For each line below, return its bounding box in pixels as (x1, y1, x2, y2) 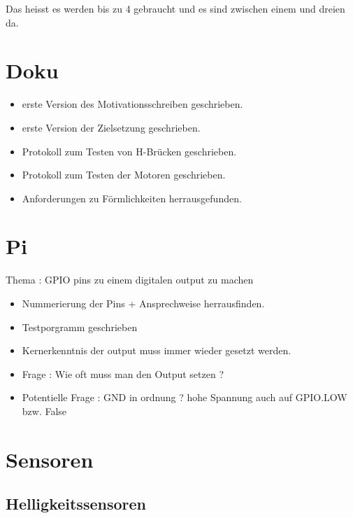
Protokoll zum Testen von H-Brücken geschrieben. (22, 143, 237, 158)
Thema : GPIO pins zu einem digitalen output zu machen (6, 272, 254, 287)
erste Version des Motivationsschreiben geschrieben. (22, 97, 243, 111)
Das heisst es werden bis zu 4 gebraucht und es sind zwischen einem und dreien (6, 1, 345, 15)
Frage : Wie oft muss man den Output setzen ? (22, 366, 224, 381)
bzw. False (22, 403, 67, 418)
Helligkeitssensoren (6, 493, 146, 514)
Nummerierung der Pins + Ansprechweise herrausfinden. (22, 296, 265, 310)
